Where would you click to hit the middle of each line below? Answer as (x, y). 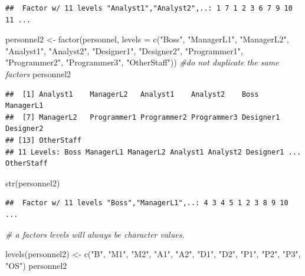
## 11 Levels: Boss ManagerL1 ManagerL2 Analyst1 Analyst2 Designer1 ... (153, 152)
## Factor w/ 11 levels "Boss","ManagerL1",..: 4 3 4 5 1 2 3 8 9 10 (147, 203)
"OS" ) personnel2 (36, 265)
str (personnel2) (33, 183)
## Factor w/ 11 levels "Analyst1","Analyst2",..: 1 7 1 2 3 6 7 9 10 (149, 8)
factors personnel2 (38, 73)
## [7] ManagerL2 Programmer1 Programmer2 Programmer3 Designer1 (143, 117)
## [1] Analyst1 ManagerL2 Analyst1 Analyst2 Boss (132, 94)
